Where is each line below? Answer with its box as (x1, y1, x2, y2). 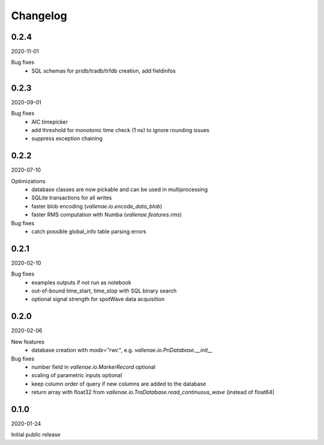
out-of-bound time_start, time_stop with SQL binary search (31, 287, 177, 294)
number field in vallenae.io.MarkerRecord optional (31, 363, 156, 371)
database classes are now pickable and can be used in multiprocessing (31, 186, 208, 193)
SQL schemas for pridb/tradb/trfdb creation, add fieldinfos (31, 67, 176, 74)
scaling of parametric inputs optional (31, 372, 122, 379)
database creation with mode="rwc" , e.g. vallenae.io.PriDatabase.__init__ (31, 347, 213, 354)
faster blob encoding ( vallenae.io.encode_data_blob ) (31, 202, 163, 210)
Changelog (11, 9, 67, 22)
